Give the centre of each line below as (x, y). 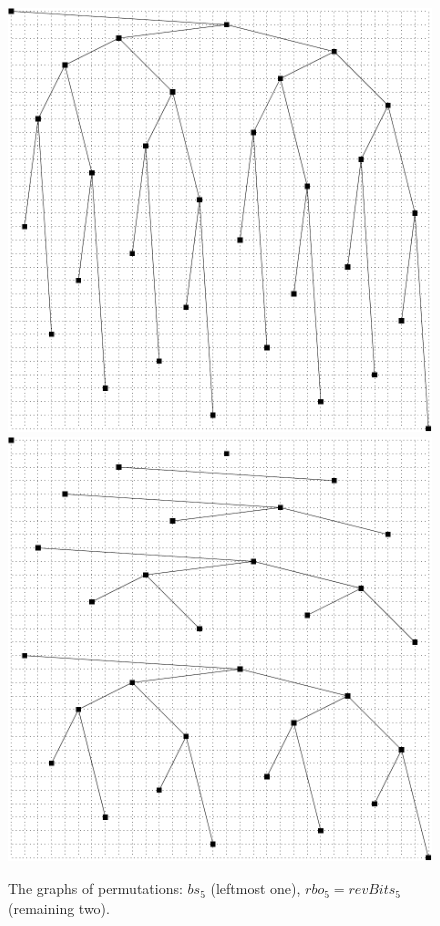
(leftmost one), (255, 888)
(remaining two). (59, 907)
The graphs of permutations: (95, 888)
